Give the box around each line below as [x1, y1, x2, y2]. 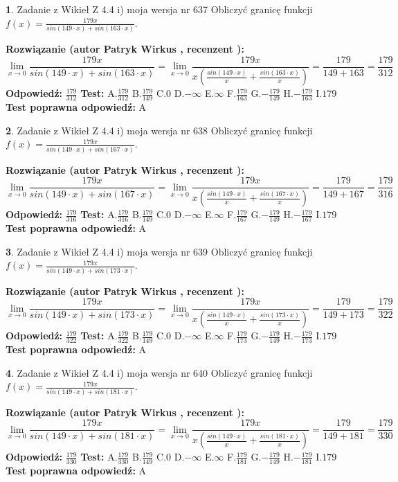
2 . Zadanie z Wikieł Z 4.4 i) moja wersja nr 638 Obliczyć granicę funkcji [6, 123, 313, 137]
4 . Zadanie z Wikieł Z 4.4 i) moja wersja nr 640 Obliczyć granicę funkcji [6, 365, 313, 380]
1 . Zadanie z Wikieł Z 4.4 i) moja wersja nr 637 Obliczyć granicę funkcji [6, 2, 313, 16]
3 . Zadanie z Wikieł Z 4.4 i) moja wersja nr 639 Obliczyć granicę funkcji [6, 244, 313, 258]
